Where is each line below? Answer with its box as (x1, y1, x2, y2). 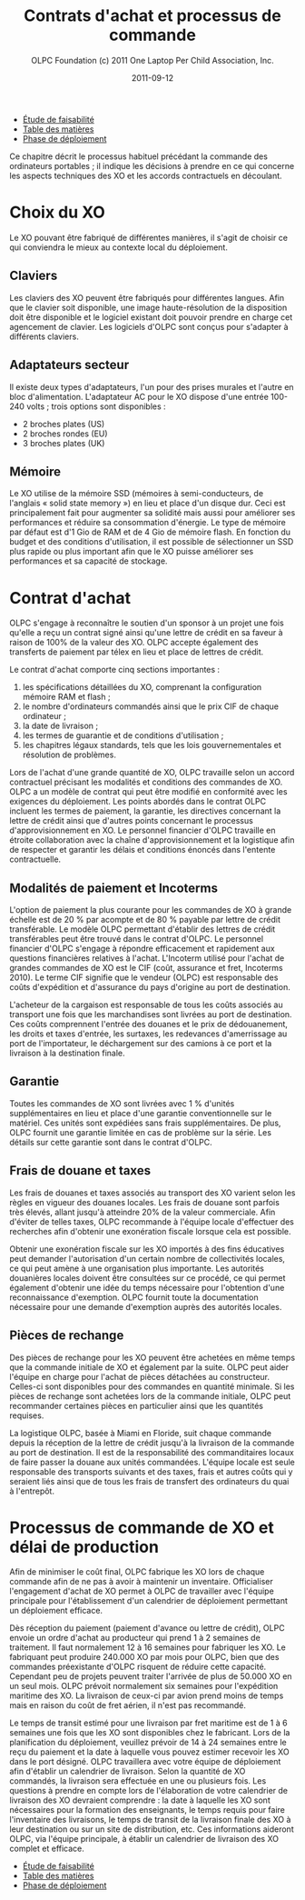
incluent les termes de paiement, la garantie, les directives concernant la (9, 805, 281, 816)
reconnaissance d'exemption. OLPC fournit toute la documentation (9, 1292, 259, 1303)
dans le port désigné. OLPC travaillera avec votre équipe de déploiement (9, 1756, 281, 1767)
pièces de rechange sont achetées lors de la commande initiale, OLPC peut (9, 1390, 291, 1401)
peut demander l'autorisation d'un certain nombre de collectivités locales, (9, 1253, 286, 1264)
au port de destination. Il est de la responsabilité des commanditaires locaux (9, 1446, 295, 1457)
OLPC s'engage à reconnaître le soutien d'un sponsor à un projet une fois (9, 617, 284, 628)
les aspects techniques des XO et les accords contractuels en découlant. (9, 170, 283, 181)
